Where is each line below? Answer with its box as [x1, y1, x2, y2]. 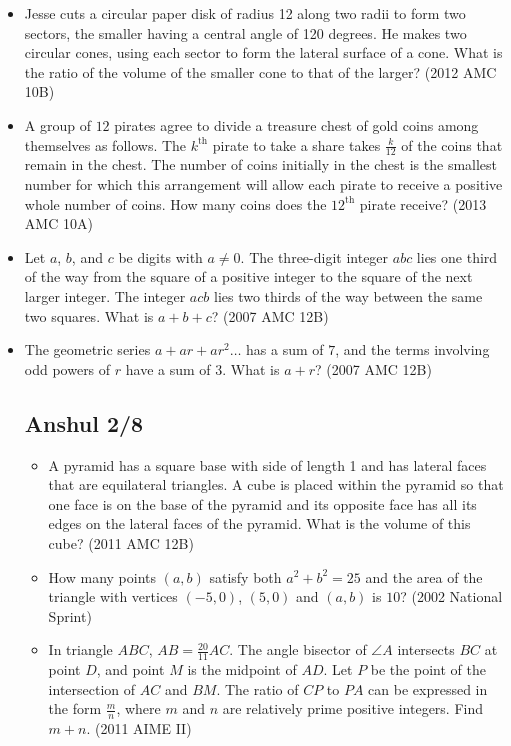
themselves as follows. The [24, 134, 187, 155]
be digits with [118, 246, 203, 267]
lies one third [416, 246, 498, 267]
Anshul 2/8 [24, 407, 144, 438]
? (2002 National [400, 586, 503, 607]
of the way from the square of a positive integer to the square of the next [24, 266, 473, 287]
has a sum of [246, 339, 324, 360]
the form [48, 698, 102, 719]
